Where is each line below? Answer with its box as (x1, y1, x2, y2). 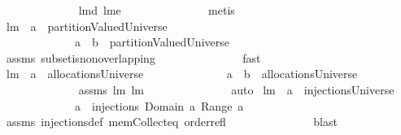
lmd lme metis (78, 2, 235, 18)
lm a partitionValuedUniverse (6, 17, 168, 34)
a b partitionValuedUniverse (74, 33, 229, 50)
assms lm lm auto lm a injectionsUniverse (78, 81, 394, 98)
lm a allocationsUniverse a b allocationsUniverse (6, 65, 358, 82)
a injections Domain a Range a (74, 97, 244, 114)
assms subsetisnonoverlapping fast (6, 49, 261, 66)
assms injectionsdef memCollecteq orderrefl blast (6, 113, 338, 130)
